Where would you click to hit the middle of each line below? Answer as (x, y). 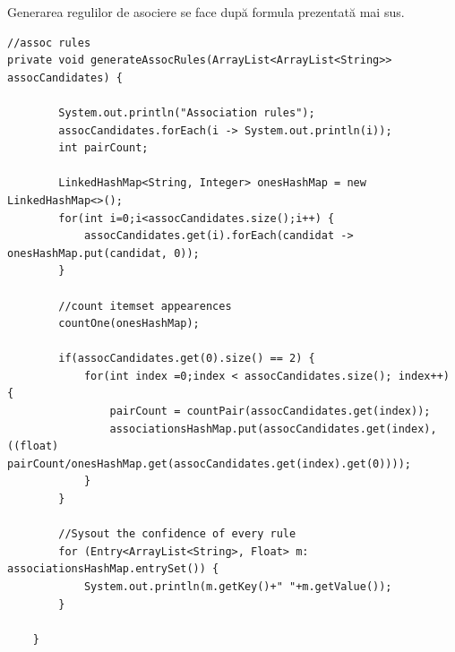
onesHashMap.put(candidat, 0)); (103, 253)
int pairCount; (103, 148)
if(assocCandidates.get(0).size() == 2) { (187, 359)
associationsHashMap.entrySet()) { (113, 569)
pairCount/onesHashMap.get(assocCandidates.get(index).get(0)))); (210, 463)
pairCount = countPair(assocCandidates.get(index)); (270, 412)
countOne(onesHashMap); (129, 324)
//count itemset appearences (145, 306)
